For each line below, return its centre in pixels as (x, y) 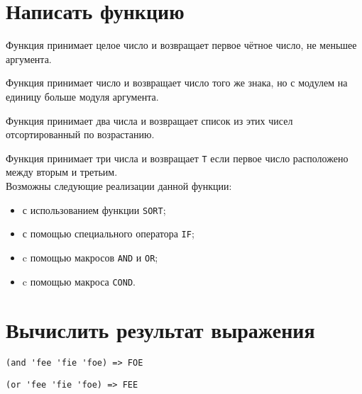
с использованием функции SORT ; (94, 209)
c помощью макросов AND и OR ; (90, 257)
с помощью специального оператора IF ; (108, 233)
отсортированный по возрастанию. (80, 134)
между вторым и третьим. (62, 172)
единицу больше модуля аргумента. (82, 96)
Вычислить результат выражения (160, 330)
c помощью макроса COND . (79, 281)
